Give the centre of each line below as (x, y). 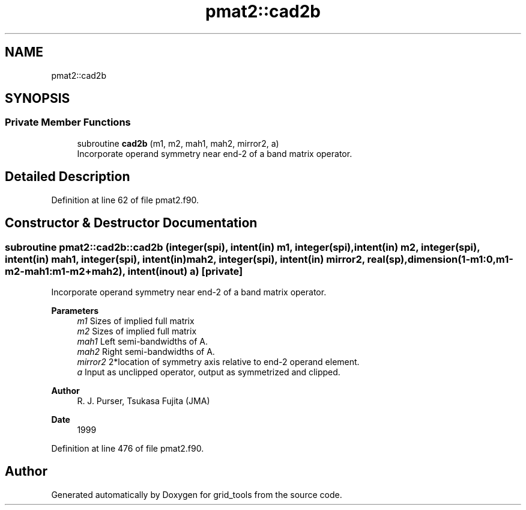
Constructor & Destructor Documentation (131, 223)
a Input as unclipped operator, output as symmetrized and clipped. (209, 372)
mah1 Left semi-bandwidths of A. (142, 341)
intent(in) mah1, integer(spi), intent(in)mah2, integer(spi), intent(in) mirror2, (185, 259)
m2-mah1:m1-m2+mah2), (65, 271)
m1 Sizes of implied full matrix (136, 321)
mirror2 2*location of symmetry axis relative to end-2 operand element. (218, 361)
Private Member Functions (68, 122)
